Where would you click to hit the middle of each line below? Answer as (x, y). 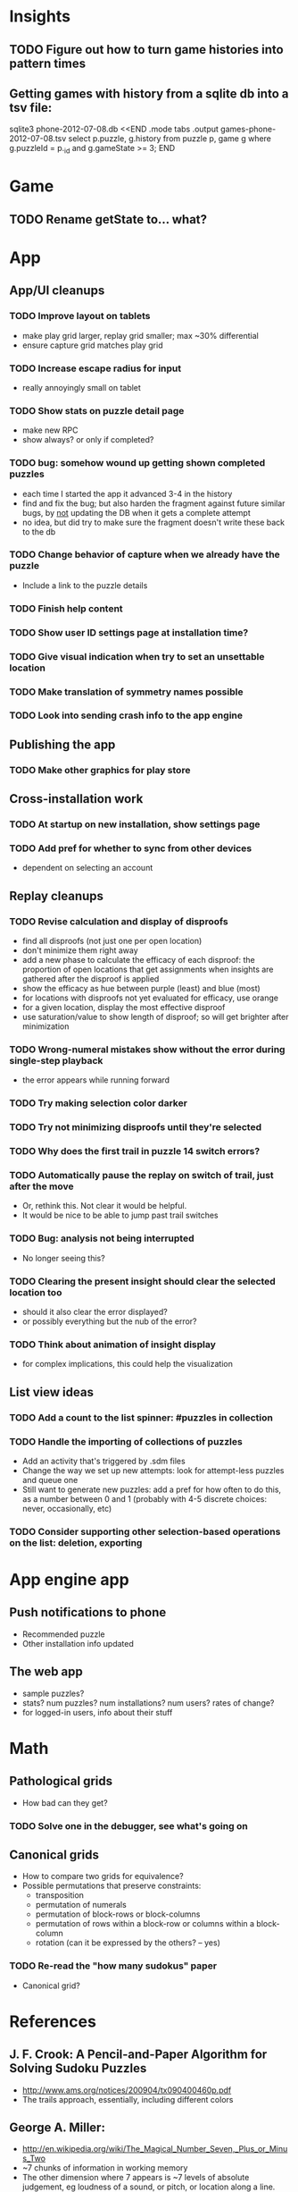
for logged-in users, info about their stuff (97, 1712)
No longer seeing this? (63, 1258)
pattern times (48, 63)
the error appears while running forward (96, 1080)
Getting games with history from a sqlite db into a (149, 93)
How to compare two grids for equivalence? (103, 1876)
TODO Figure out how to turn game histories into (146, 50)
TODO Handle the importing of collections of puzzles (126, 1441)
